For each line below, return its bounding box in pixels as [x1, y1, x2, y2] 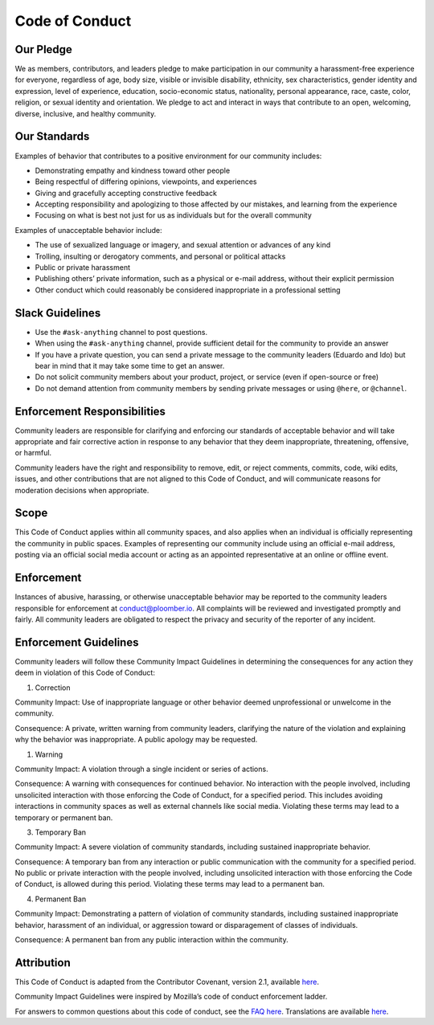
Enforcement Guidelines [14, 635, 139, 649]
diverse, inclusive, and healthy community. [14, 108, 157, 118]
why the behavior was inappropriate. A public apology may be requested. [14, 735, 258, 745]
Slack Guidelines [14, 306, 101, 320]
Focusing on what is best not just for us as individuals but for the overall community [35, 210, 313, 220]
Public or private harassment [35, 263, 131, 272]
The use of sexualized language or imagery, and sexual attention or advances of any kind [35, 240, 331, 250]
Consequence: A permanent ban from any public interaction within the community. [14, 935, 289, 945]
